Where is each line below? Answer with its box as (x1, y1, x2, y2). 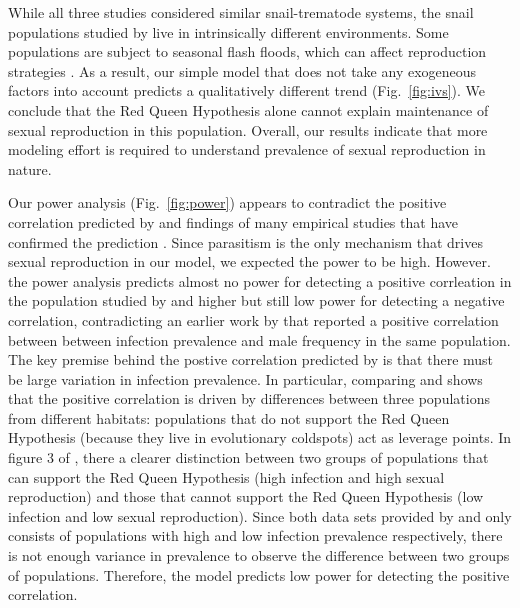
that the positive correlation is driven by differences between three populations (8, 388, 490, 409)
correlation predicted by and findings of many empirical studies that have (8, 211, 458, 232)
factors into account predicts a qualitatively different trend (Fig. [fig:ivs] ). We (8, 80, 486, 101)
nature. (8, 158, 52, 179)
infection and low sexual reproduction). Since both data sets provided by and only (8, 505, 512, 526)
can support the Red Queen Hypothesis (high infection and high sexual (8, 466, 445, 487)
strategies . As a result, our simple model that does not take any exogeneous (8, 60, 477, 81)
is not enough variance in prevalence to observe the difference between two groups (8, 545, 510, 566)
